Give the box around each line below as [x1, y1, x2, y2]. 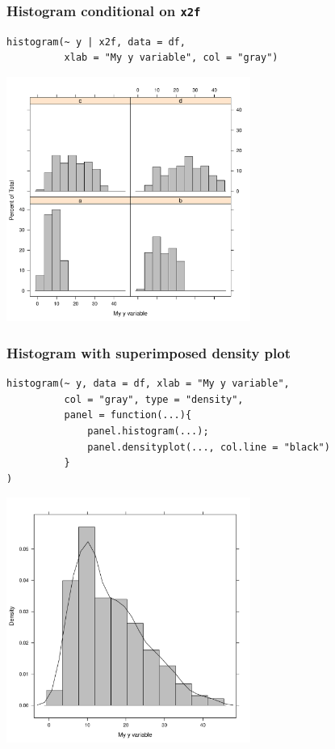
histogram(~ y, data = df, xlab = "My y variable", [6, 378, 290, 390]
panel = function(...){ [64, 409, 192, 421]
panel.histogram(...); [87, 425, 209, 437]
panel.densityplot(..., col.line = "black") [87, 441, 330, 453]
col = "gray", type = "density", [64, 393, 244, 405]
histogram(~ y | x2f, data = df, [6, 36, 186, 48]
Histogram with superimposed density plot [6, 342, 291, 362]
